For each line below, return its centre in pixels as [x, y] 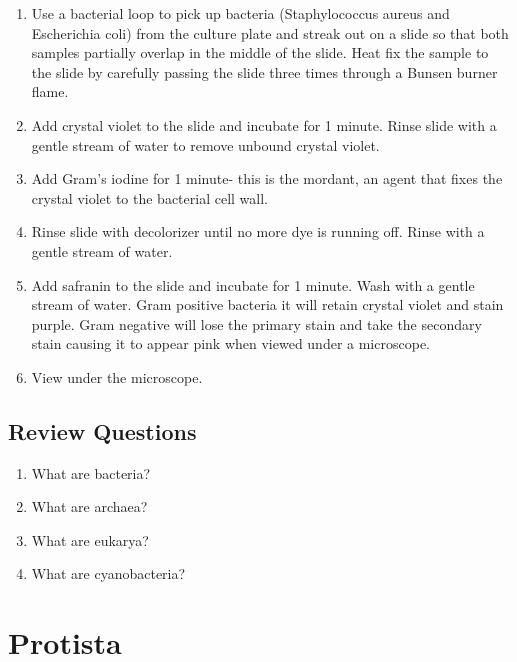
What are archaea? [89, 506]
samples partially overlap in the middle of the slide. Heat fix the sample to [260, 52]
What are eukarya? [90, 539]
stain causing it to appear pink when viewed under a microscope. [230, 343]
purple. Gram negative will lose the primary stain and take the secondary [256, 323]
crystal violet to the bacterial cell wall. [149, 197]
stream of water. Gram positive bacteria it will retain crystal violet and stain [267, 304]
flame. [50, 91]
